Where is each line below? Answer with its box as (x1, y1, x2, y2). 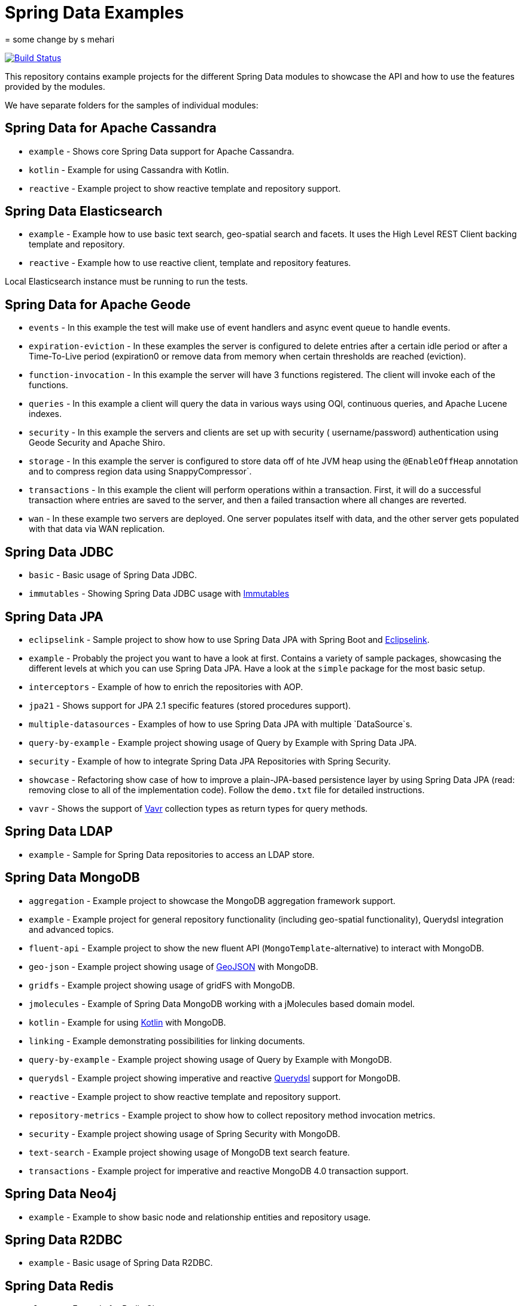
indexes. (29, 409, 62, 419)
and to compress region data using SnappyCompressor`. (29, 466, 252, 477)
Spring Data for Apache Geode (5, 297, 191, 312)
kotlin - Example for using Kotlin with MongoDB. (29, 1017, 226, 1027)
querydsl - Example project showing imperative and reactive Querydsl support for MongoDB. (29, 1072, 400, 1083)
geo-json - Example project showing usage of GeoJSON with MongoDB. (29, 961, 318, 972)
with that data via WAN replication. (29, 524, 165, 534)
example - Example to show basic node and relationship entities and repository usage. (29, 1211, 371, 1222)
